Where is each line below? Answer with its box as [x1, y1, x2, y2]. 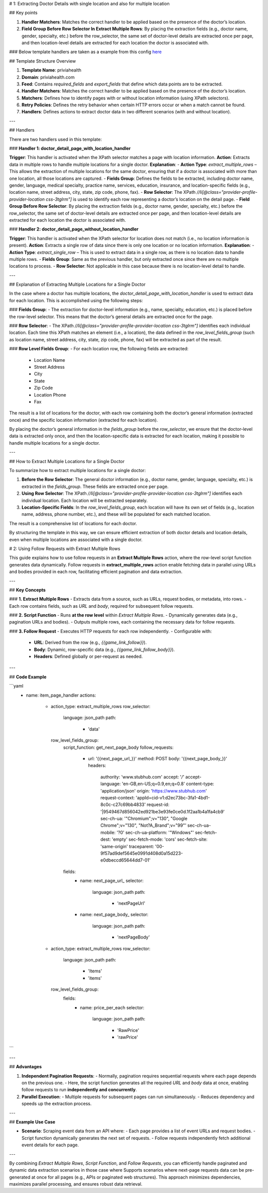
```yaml [9, 683, 23, 689]
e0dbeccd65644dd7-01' [100, 857, 151, 863]
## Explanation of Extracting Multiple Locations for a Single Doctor [9, 281, 146, 288]
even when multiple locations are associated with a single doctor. [9, 537, 143, 543]
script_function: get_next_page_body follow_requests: [63, 744, 174, 750]
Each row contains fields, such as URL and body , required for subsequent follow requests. [9, 603, 194, 609]
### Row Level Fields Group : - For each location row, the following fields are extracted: [9, 346, 189, 352]
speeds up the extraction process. [21, 1101, 92, 1107]
